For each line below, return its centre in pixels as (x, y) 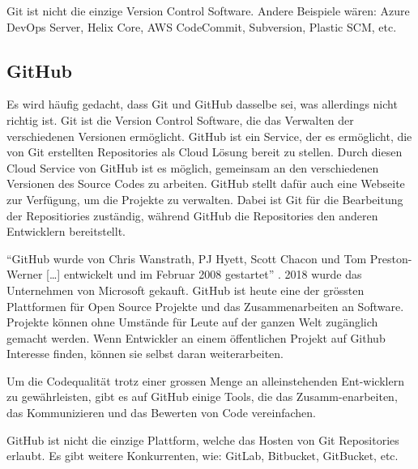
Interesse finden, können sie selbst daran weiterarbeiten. (145, 354)
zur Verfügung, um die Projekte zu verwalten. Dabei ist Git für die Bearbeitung (205, 199)
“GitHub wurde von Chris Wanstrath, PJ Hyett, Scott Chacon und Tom (187, 258)
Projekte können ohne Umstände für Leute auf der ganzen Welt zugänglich (192, 322)
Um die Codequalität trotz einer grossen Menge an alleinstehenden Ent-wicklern (205, 380)
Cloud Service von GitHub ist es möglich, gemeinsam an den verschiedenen (193, 167)
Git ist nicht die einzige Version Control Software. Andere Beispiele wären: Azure (208, 11)
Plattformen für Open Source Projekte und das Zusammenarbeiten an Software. (205, 306)
